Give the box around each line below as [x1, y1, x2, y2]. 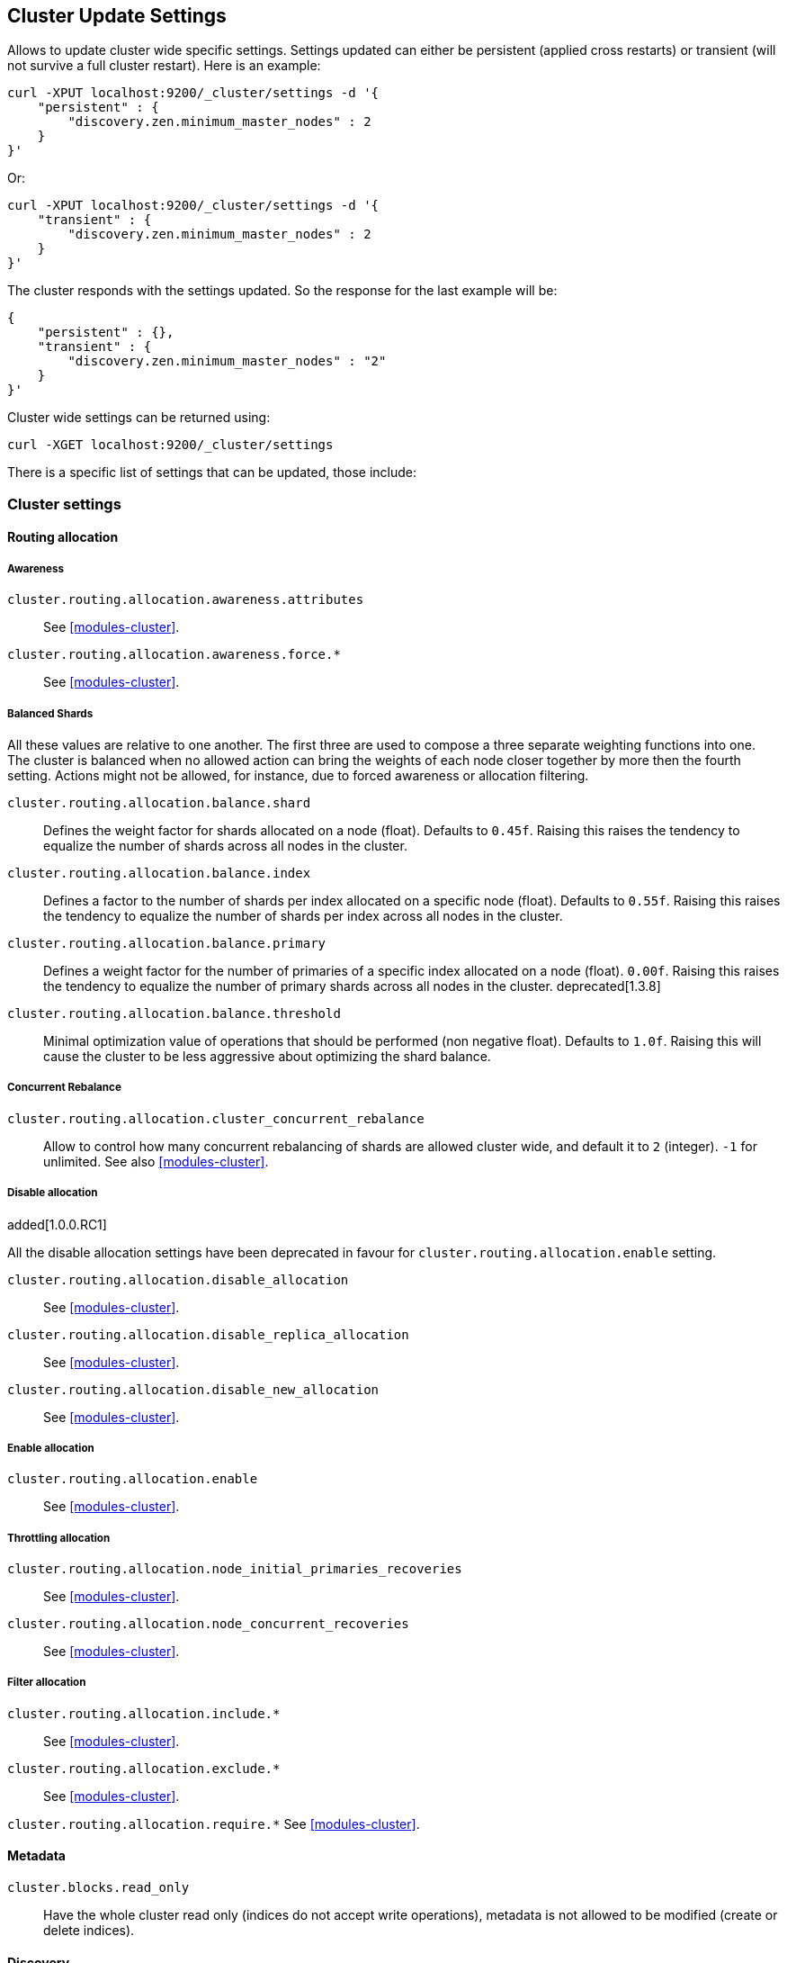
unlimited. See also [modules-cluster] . [43, 1153, 269, 1169]
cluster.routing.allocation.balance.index [7, 865, 311, 880]
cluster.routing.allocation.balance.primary [7, 935, 326, 950]
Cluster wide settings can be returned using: [7, 410, 271, 426]
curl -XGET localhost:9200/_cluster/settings [7, 437, 334, 453]
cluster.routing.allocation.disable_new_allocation [7, 1382, 380, 1397]
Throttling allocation [7, 1531, 111, 1544]
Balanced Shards [7, 707, 94, 720]
